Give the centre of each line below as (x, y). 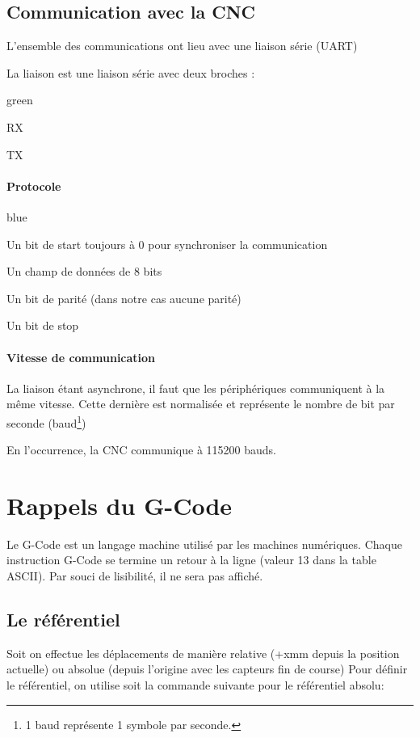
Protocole (34, 186)
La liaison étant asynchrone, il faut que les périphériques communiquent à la (196, 388)
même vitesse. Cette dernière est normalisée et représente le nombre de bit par (201, 404)
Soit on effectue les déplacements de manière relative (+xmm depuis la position (203, 653)
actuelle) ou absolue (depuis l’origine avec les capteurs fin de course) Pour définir (207, 669)
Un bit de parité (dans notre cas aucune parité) (124, 298)
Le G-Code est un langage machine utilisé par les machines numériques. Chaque (204, 544)
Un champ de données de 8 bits (84, 271)
